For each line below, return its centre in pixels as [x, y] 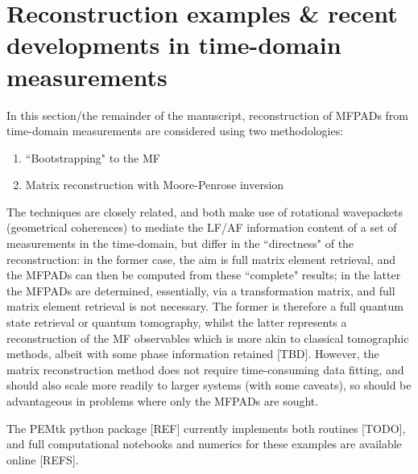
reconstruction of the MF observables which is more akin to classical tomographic [208, 338]
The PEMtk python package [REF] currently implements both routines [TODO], [206, 428]
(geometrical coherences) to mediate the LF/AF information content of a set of [202, 227]
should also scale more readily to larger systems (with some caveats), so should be [209, 385]
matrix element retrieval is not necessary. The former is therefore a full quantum [205, 306]
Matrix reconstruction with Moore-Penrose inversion [155, 185]
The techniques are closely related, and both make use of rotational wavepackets [205, 211]
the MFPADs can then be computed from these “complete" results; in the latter [204, 275]
